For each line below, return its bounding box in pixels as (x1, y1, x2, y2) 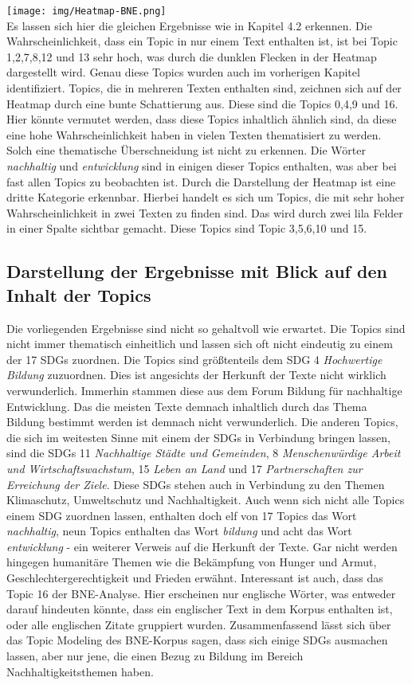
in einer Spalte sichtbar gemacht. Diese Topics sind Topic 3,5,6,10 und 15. (6, 220, 367, 237)
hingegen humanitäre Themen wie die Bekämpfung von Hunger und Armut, (6, 554, 377, 570)
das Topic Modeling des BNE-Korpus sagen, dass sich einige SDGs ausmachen (6, 632, 388, 648)
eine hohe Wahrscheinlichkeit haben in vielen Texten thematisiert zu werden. (6, 126, 382, 143)
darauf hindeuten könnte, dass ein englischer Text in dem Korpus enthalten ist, (6, 601, 393, 617)
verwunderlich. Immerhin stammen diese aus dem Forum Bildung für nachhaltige (6, 382, 402, 398)
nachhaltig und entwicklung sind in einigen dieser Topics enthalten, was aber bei (6, 158, 397, 174)
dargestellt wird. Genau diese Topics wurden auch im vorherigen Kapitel (6, 64, 360, 80)
